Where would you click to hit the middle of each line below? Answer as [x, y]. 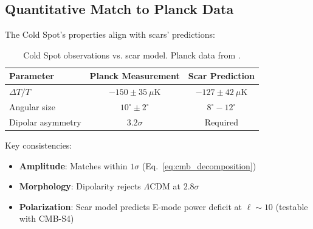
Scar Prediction [221, 76]
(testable [292, 206]
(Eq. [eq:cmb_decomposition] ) [199, 165]
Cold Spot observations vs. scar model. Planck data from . [132, 55]
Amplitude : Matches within [73, 165]
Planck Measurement [135, 76]
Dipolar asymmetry [45, 122]
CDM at [165, 186]
